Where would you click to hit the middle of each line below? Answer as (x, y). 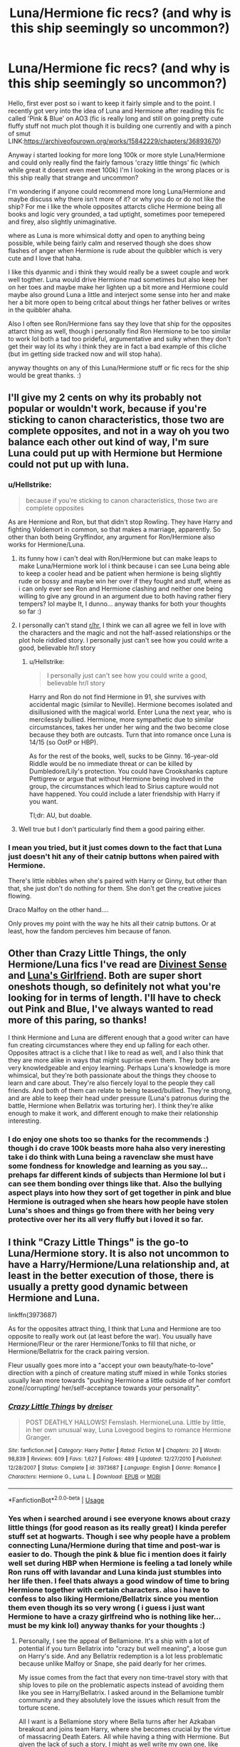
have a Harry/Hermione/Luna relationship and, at (119, 1265)
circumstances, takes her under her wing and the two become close (129, 727)
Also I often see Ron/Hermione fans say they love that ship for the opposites (120, 323)
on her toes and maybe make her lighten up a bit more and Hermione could (118, 287)
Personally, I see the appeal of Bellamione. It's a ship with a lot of (114, 1641)
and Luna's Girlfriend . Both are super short (105, 976)
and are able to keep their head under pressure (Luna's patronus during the (119, 1098)
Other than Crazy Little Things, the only (98, 954)
